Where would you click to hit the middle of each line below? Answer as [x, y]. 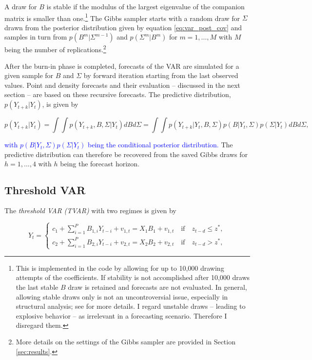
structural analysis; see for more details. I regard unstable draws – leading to [131, 306]
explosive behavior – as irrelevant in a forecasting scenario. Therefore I [121, 315]
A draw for [21, 6]
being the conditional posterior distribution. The [160, 145]
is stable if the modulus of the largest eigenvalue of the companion [146, 6]
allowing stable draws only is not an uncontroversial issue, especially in [122, 296]
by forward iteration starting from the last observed [161, 75]
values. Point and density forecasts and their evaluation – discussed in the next [122, 85]
